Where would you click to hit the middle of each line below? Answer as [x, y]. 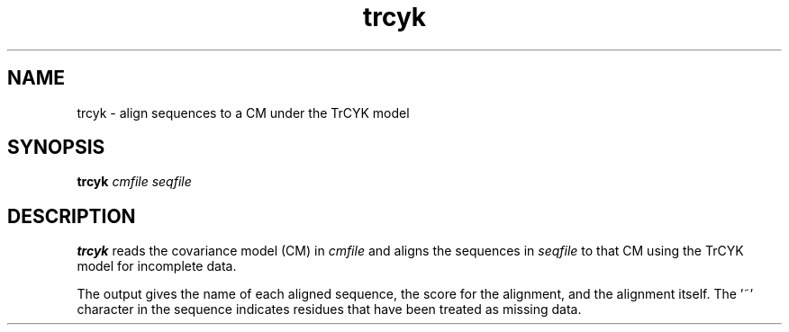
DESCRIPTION [72, 216]
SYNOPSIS [56, 148]
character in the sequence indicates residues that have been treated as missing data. [329, 310]
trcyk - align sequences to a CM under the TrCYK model [243, 112]
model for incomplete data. [157, 266]
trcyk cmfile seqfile [134, 182]
